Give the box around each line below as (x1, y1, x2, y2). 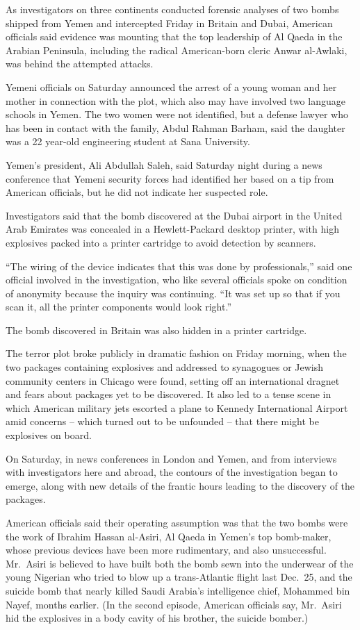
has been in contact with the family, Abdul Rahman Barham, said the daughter (6, 120, 345, 135)
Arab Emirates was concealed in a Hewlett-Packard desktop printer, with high (6, 222, 339, 236)
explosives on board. (6, 428, 92, 442)
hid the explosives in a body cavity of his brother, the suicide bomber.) (6, 611, 309, 625)
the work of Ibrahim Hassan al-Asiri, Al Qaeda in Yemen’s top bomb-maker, (6, 529, 332, 543)
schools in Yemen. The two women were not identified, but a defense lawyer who (6, 107, 348, 122)
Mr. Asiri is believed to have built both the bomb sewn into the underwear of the (6, 556, 354, 570)
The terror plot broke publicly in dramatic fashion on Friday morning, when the (6, 346, 347, 360)
